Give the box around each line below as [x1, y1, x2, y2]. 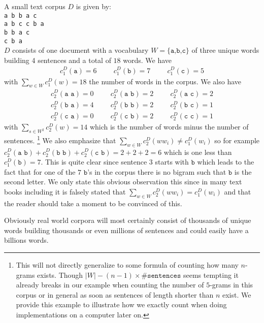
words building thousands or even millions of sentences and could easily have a [4, 224, 249, 235]
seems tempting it [183, 269, 239, 280]
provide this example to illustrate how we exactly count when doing [16, 299, 227, 310]
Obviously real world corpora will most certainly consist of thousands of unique [4, 215, 251, 225]
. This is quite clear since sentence [41, 156, 147, 167]
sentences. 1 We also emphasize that [4, 134, 116, 145]
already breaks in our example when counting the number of [16, 279, 204, 290]
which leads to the [197, 156, 254, 167]
